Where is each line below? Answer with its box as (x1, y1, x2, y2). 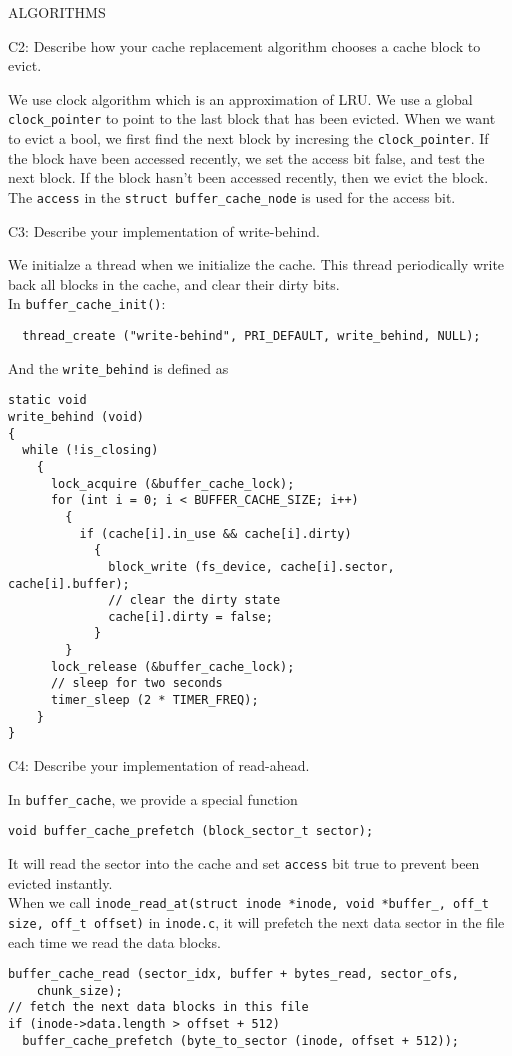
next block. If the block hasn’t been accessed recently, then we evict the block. (8, 167, 489, 188)
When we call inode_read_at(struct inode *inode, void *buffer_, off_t (8, 892, 489, 913)
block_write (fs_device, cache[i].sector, (108, 559, 395, 574)
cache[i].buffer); (8, 576, 130, 591)
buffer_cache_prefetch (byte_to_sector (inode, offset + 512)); (22, 1033, 460, 1048)
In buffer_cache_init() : (8, 293, 166, 314)
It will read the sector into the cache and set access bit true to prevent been (8, 852, 480, 873)
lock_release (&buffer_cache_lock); (50, 659, 295, 674)
